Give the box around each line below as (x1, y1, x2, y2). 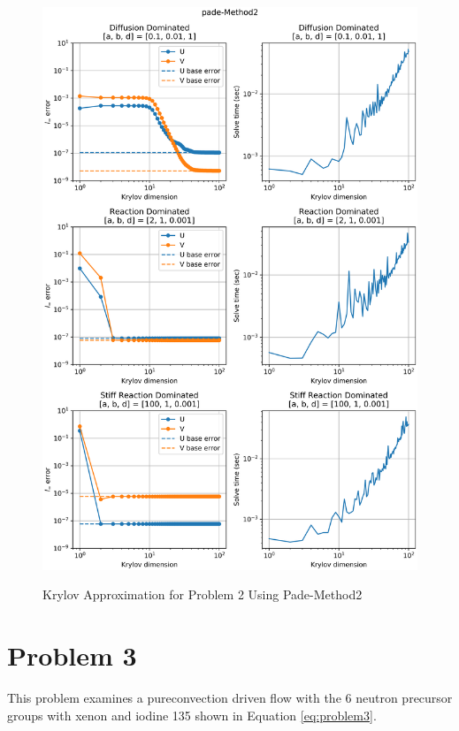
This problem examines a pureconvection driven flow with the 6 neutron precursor (7, 688, 453, 706)
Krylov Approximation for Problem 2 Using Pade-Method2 (42, 585, 363, 604)
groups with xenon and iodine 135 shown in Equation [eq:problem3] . (7, 705, 377, 724)
